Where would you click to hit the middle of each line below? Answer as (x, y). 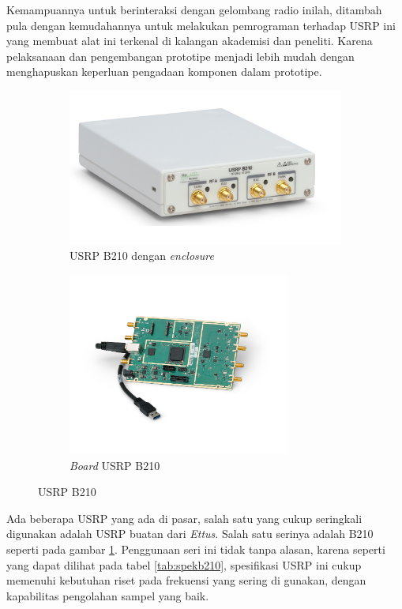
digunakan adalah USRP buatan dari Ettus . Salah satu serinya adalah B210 (190, 534)
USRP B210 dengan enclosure (142, 256)
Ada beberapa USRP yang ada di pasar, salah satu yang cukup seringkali (184, 518)
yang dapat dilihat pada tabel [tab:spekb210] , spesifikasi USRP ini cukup (184, 564)
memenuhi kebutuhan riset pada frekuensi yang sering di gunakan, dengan (186, 580)
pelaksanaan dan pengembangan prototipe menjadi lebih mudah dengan (180, 56)
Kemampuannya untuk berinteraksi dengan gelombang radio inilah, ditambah (194, 9)
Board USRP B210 (115, 465)
